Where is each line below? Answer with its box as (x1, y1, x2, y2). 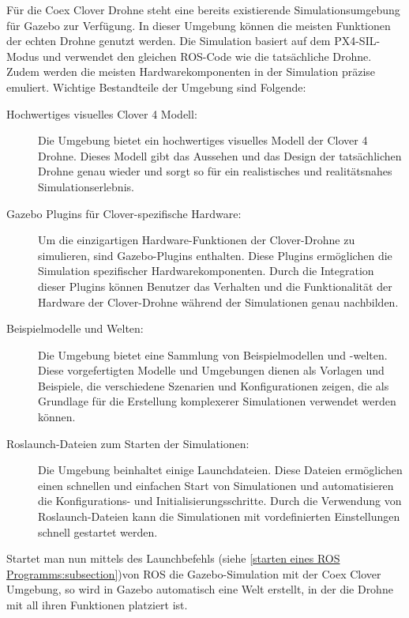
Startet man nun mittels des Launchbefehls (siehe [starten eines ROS (6, 550, 340, 567)
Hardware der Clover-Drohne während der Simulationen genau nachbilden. (38, 293, 399, 310)
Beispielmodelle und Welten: (6, 320, 144, 337)
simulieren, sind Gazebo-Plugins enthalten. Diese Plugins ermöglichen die (38, 247, 392, 263)
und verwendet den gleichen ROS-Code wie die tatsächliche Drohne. (42, 47, 372, 64)
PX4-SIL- (334, 32, 381, 49)
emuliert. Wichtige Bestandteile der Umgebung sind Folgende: (6, 78, 306, 95)
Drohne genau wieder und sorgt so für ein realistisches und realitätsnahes (38, 163, 392, 179)
